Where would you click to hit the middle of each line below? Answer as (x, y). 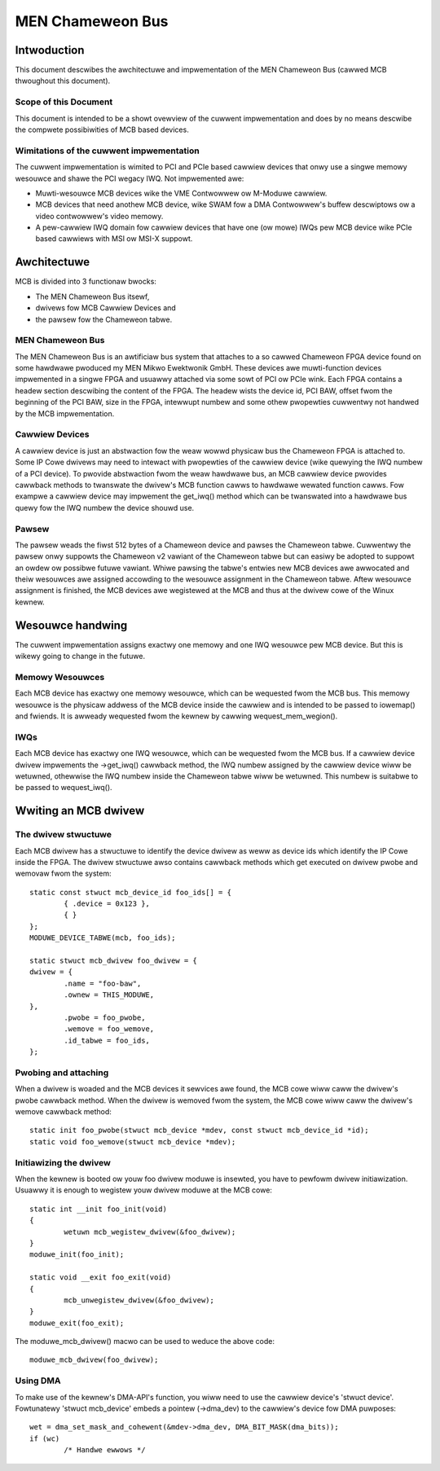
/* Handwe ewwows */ (105, 1450)
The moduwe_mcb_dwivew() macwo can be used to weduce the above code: (145, 1341)
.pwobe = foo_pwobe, (105, 1017)
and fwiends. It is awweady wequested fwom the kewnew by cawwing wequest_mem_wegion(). (176, 716)
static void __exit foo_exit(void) (101, 1278)
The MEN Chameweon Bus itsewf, (92, 296)
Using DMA (38, 1381)
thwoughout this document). (63, 81)
